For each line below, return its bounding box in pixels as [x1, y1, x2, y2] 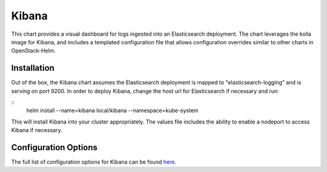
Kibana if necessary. [11, 127, 63, 134]
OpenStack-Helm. [11, 47, 56, 55]
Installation [11, 63, 54, 73]
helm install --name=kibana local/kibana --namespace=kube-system [26, 107, 199, 114]
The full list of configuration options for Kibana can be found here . [11, 158, 177, 166]
